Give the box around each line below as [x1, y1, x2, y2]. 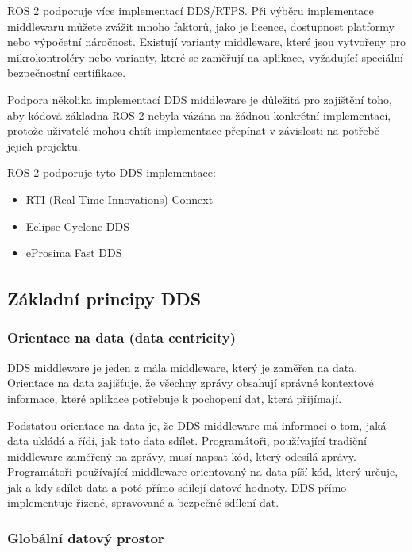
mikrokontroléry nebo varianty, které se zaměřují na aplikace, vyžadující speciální [7, 48, 403, 65]
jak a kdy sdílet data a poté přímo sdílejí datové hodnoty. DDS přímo [7, 478, 347, 495]
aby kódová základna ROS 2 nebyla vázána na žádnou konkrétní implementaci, [7, 106, 391, 123]
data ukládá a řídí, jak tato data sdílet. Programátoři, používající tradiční [7, 432, 367, 449]
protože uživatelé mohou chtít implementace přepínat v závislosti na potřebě [7, 122, 379, 139]
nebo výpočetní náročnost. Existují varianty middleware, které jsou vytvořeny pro [7, 33, 406, 50]
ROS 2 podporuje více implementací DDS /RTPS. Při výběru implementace [7, 2, 374, 18]
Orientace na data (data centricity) [7, 328, 236, 347]
